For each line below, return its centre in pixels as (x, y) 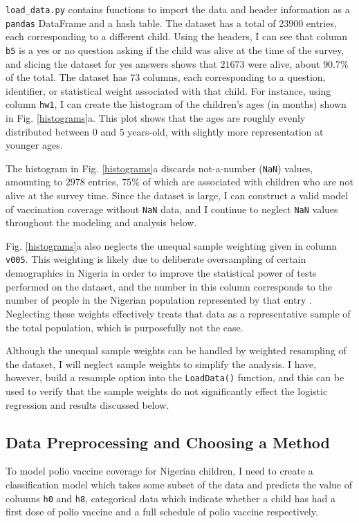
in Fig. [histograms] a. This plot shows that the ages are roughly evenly (156, 118)
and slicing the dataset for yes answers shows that (111, 63)
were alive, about (284, 63)
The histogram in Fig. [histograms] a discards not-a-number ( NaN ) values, (159, 168)
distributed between (48, 131)
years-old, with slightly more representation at (225, 131)
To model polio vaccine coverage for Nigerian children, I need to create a (159, 471)
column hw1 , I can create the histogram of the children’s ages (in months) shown (176, 104)
